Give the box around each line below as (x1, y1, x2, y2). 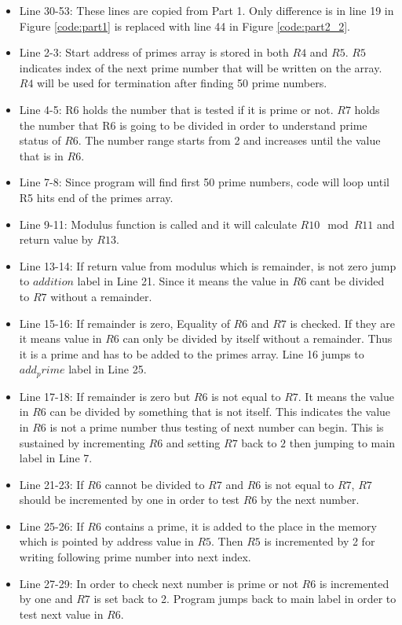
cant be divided (309, 273, 385, 289)
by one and (19, 590, 73, 607)
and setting (166, 434, 221, 450)
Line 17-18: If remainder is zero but (19, 388, 191, 404)
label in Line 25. (68, 361, 147, 377)
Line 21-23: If (19, 476, 84, 492)
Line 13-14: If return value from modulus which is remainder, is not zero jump (19, 257, 397, 274)
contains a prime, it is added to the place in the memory (104, 517, 377, 534)
